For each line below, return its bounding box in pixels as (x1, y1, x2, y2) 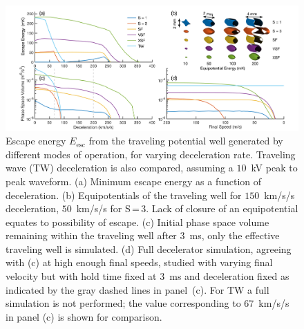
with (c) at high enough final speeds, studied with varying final (6, 255, 273, 270)
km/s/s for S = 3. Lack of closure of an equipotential (76, 201, 298, 216)
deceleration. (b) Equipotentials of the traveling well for (6, 187, 242, 202)
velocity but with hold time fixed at (6, 269, 157, 283)
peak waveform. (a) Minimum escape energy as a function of (6, 173, 262, 188)
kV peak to (251, 160, 298, 175)
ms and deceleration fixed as (169, 269, 289, 283)
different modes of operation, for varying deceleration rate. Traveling (6, 147, 296, 161)
